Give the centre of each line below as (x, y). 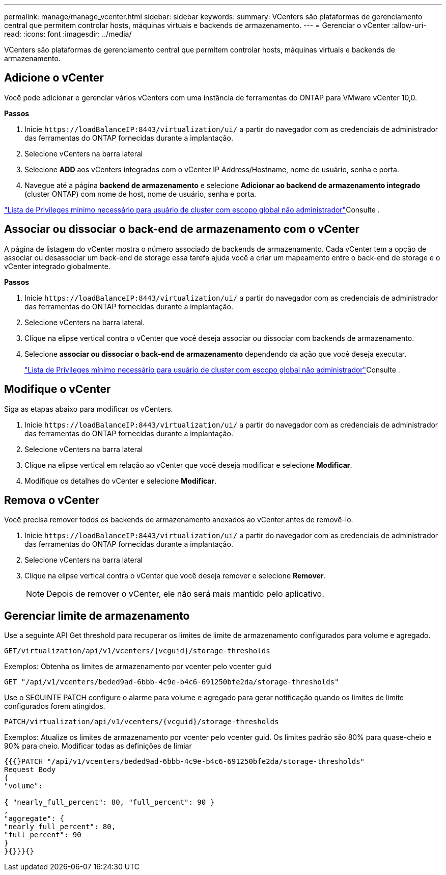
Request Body (30, 770)
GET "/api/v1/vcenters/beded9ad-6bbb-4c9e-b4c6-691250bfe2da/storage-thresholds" (172, 682)
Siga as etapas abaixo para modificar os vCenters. (89, 409)
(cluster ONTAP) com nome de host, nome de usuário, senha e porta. (141, 194)
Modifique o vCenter (58, 389)
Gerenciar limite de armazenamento (97, 616)
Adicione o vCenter (54, 78)
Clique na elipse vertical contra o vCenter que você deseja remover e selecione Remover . (175, 576)
